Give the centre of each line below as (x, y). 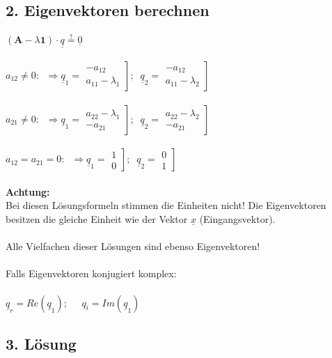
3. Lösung (41, 343)
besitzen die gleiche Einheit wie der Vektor (97, 218)
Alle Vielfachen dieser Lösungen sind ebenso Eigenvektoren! (133, 246)
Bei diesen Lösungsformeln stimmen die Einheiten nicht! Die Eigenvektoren (166, 205)
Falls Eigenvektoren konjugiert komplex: (91, 273)
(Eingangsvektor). (237, 218)
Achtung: (28, 191)
